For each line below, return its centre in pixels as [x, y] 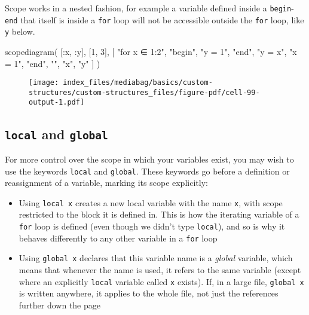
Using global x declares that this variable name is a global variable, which [156, 258]
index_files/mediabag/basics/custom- [138, 83]
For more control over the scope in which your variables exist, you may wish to [149, 159]
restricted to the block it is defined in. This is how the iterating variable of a [159, 214]
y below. [20, 31]
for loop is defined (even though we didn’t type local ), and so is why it [152, 226]
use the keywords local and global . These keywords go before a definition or [147, 171]
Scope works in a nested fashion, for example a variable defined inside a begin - [149, 8]
